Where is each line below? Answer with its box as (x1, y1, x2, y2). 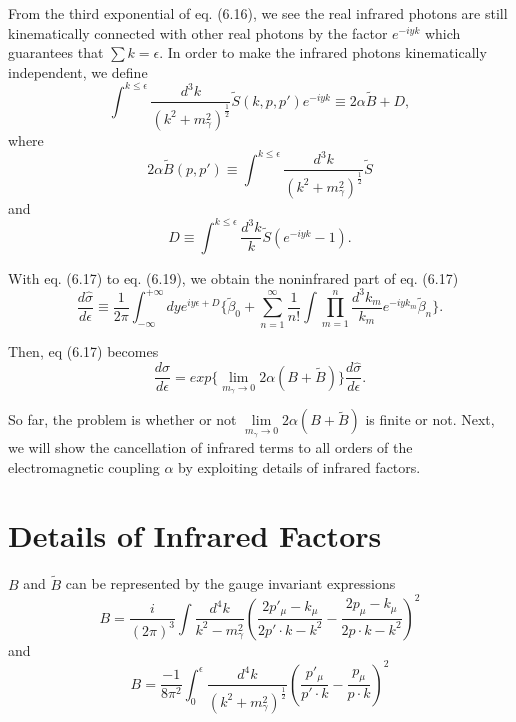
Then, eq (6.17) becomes (8, 340, 159, 361)
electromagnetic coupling (8, 456, 160, 477)
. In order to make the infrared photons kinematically (159, 42, 487, 63)
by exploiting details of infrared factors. (178, 456, 421, 477)
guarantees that (8, 42, 104, 63)
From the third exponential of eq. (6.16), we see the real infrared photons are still (8, 3, 508, 23)
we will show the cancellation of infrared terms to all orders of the (8, 437, 413, 458)
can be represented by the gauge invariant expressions (65, 573, 396, 594)
